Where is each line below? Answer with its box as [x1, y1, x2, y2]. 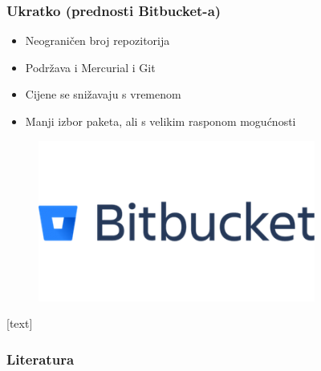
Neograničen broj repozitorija [25, 32, 170, 49]
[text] [6, 315, 33, 332]
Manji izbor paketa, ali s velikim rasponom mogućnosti [25, 113, 296, 129]
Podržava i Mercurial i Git [25, 58, 156, 75]
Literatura [6, 349, 75, 369]
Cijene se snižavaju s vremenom [25, 86, 181, 103]
